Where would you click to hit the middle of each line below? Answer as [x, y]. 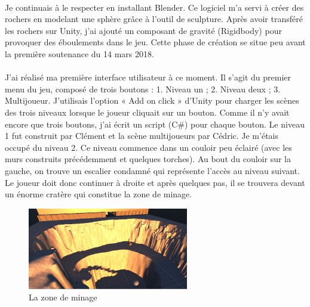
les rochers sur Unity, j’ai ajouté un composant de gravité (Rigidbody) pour [143, 30]
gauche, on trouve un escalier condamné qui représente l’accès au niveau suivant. [152, 170]
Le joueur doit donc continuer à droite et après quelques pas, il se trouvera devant [155, 182]
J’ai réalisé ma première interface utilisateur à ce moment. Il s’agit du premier [148, 77]
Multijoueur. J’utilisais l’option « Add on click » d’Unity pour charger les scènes [152, 100]
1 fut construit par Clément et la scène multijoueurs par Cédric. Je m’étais [142, 136]
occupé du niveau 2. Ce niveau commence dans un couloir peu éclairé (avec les [148, 147]
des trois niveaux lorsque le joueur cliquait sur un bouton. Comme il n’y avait [147, 112]
